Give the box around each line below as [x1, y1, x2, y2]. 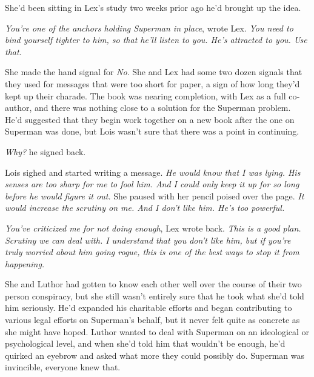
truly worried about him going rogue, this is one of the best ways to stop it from [5, 245, 299, 258]
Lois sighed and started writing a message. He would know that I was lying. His [5, 165, 301, 178]
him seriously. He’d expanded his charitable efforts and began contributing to [5, 301, 292, 314]
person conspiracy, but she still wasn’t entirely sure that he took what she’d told [5, 289, 304, 302]
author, [5, 101, 32, 114]
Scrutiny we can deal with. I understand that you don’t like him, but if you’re [5, 233, 291, 246]
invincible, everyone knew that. [5, 361, 121, 373]
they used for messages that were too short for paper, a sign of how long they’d [5, 77, 300, 90]
